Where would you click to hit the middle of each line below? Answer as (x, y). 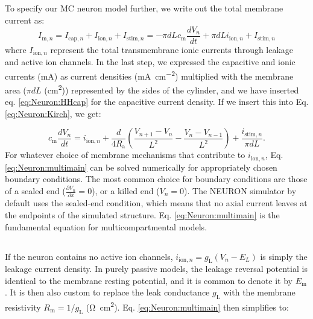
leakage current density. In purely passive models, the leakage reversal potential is (156, 269)
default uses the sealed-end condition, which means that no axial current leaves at (156, 203)
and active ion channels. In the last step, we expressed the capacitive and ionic (150, 62)
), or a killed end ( (126, 191)
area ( (16, 90)
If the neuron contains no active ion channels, (89, 256)
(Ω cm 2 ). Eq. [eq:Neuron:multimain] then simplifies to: (187, 306)
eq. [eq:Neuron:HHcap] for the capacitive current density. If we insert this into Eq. (157, 102)
